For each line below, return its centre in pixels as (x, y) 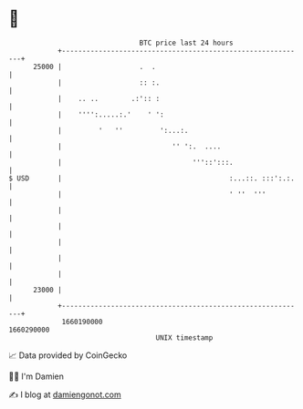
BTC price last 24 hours (186, 43)
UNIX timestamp (184, 337)
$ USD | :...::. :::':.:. (152, 178)
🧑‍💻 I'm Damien (37, 376)
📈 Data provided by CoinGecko (68, 355)
